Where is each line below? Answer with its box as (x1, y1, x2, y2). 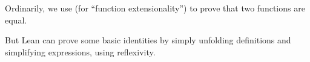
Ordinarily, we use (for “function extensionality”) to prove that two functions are (5, 2, 305, 14)
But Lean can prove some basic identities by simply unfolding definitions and (5, 34, 291, 46)
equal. (5, 13, 27, 26)
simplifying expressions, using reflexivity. (5, 45, 156, 58)
